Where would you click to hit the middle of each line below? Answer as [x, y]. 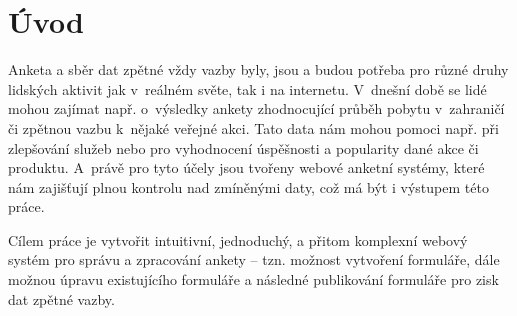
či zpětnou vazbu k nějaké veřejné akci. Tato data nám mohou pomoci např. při [253, 127]
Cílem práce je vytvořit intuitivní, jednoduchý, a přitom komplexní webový [238, 239]
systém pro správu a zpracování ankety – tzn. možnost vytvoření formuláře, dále [254, 259]
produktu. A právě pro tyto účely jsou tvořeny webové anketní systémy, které [246, 167]
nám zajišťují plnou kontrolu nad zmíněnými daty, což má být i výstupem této [248, 186]
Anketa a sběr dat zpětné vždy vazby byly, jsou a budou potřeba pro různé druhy [258, 69]
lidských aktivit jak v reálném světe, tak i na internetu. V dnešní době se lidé [247, 88]
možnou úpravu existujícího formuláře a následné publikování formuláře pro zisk [253, 279]
